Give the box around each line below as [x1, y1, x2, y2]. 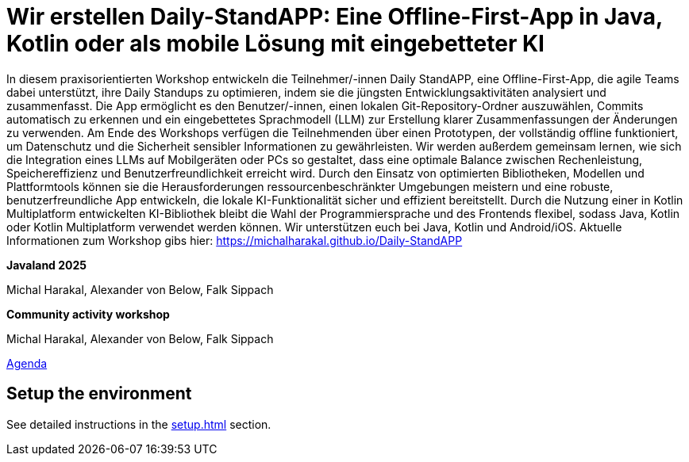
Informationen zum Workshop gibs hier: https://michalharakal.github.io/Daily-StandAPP [6, 233, 463, 247]
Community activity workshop [6, 307, 170, 321]
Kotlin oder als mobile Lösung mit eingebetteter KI [6, 30, 545, 57]
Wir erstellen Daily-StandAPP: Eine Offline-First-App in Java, [6, 3, 663, 30]
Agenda [6, 356, 48, 370]
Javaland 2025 [6, 258, 87, 272]
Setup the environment [6, 384, 192, 404]
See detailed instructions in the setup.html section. [6, 417, 271, 431]
